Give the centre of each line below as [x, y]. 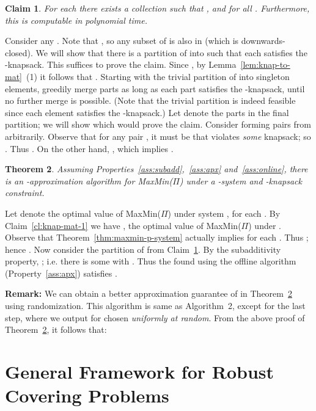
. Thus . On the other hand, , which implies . [89, 148]
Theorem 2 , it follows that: [56, 329]
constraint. [25, 193]
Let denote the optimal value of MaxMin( [83, 213]
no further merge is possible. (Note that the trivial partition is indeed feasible [150, 100]
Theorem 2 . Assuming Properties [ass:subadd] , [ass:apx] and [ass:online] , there [156, 169]
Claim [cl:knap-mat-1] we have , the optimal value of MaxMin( [123, 225]
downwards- [263, 41]
